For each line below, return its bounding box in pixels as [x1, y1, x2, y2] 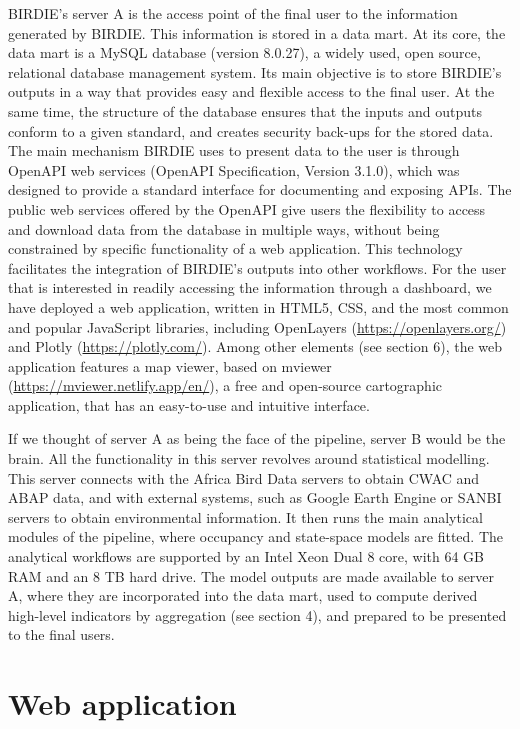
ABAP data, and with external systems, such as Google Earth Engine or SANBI [8, 487, 502, 508]
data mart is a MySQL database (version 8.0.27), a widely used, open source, [8, 42, 481, 63]
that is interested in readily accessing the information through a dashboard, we [8, 277, 492, 298]
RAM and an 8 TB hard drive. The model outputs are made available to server [8, 565, 495, 586]
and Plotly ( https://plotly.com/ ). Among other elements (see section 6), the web [8, 336, 503, 357]
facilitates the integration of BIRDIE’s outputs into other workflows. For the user [8, 257, 507, 278]
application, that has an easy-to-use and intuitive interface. [8, 394, 370, 415]
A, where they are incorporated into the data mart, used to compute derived [8, 585, 478, 606]
